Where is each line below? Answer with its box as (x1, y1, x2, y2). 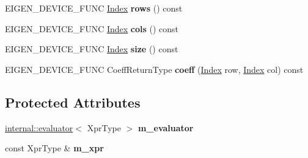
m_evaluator (137, 121, 194, 134)
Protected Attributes (5, 92, 141, 111)
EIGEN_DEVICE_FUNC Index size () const (5, 43, 178, 55)
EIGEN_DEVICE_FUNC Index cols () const (5, 22, 179, 35)
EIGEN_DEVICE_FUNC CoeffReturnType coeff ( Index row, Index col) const (5, 63, 304, 75)
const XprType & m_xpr (5, 142, 104, 154)
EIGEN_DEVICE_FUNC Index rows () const (5, 2, 183, 14)
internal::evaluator (5, 121, 73, 134)
